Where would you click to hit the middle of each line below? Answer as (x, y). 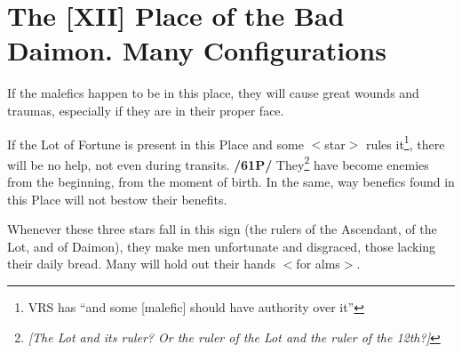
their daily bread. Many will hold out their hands (142, 264)
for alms (318, 264)
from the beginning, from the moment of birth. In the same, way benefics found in (231, 181)
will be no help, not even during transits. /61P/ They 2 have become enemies (218, 163)
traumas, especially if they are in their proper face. (146, 110)
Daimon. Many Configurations (197, 50)
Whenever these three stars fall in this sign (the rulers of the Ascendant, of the (222, 229)
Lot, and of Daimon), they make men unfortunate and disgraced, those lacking (222, 246)
